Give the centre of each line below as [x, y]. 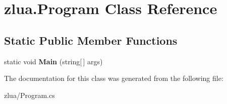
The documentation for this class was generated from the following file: [114, 78]
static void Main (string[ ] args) [53, 61]
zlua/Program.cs [30, 95]
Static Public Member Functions [91, 40]
